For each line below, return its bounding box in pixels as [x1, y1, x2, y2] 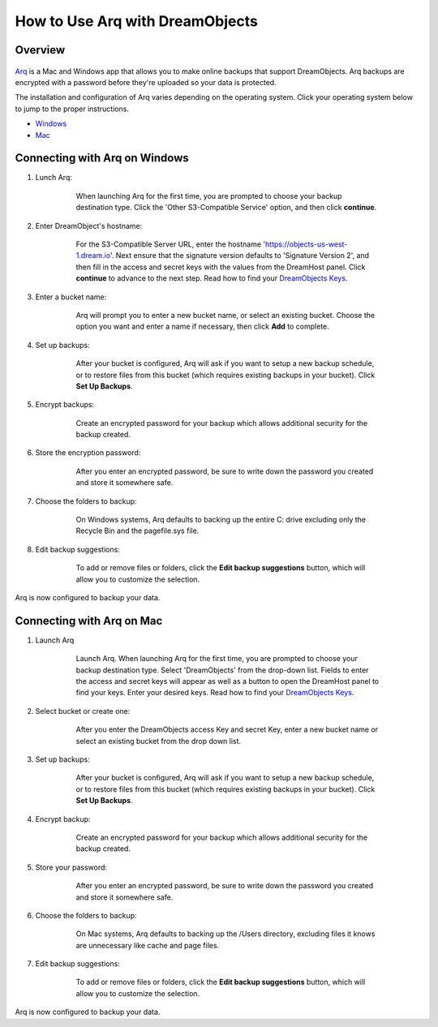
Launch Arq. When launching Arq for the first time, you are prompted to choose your [75, 654, 359, 664]
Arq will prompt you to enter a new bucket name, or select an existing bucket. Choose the [75, 310, 376, 320]
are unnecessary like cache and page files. [75, 940, 220, 950]
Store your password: [35, 862, 108, 872]
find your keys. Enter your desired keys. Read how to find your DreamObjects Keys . [75, 688, 354, 698]
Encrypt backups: [35, 400, 95, 410]
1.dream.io [75, 251, 111, 260]
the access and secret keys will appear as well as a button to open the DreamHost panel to [75, 677, 380, 686]
